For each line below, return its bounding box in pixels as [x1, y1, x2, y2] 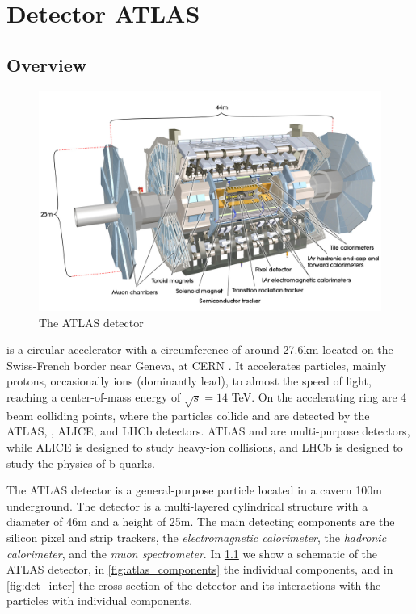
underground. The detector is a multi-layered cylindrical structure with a [6, 497, 368, 514]
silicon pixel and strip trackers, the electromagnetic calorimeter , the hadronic [6, 528, 387, 545]
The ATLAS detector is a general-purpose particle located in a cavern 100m [6, 482, 382, 498]
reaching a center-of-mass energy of [6, 389, 181, 405]
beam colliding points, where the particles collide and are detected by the [6, 406, 370, 423]
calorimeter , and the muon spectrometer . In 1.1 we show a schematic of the [6, 545, 378, 561]
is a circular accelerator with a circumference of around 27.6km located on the [6, 341, 393, 358]
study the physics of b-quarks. [6, 454, 155, 471]
